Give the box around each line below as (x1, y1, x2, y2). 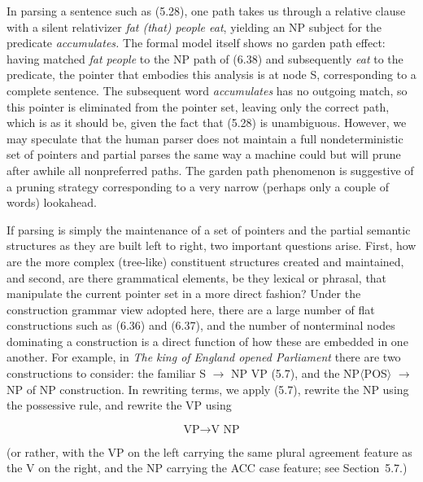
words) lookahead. (7, 194, 97, 211)
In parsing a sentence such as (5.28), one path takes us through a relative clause (7, 2, 406, 19)
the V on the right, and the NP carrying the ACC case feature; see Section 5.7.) (7, 459, 408, 476)
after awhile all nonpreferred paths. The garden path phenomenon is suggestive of (7, 161, 414, 178)
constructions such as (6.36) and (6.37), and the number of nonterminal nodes (7, 317, 395, 334)
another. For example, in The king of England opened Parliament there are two (7, 348, 401, 366)
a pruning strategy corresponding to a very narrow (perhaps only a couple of (7, 177, 389, 195)
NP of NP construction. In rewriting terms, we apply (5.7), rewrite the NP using (7, 380, 409, 397)
